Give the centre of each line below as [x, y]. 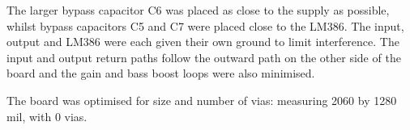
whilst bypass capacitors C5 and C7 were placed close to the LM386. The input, [205, 25]
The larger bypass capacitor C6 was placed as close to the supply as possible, [198, 10]
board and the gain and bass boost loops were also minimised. [161, 73]
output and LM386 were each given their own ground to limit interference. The [203, 42]
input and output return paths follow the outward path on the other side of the [204, 57]
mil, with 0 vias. [47, 116]
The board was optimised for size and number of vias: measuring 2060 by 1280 [202, 100]
